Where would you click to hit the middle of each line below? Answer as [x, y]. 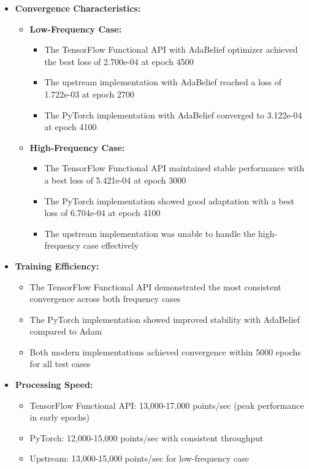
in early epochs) [59, 417]
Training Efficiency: [57, 266]
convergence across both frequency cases [105, 299]
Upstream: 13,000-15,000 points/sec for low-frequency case [139, 458]
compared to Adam [66, 331]
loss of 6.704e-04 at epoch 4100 [102, 213]
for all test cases [60, 364]
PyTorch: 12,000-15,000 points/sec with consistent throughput [147, 437]
